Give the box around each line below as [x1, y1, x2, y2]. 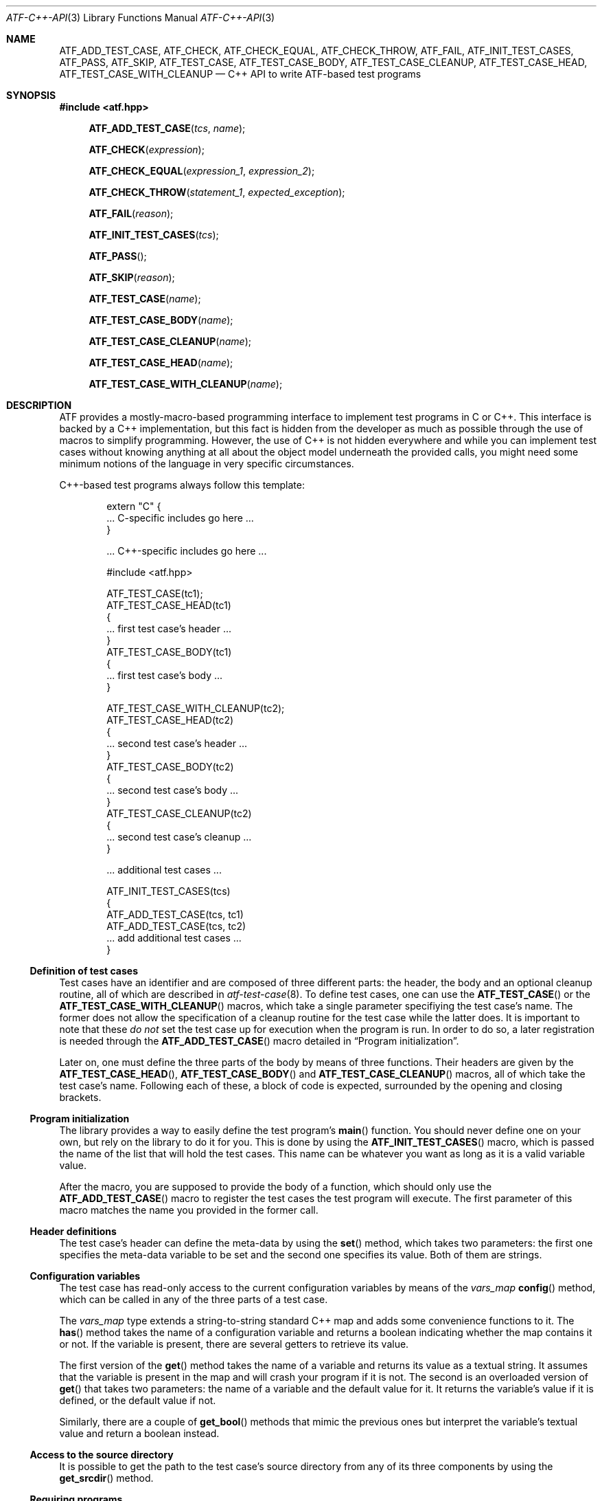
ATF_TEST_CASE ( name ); [89, 293, 201, 304]
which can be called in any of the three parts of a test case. [59, 1293, 328, 1305]
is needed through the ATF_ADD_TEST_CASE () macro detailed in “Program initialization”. [59, 1035, 459, 1047]
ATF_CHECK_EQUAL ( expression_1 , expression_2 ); [89, 165, 315, 177]
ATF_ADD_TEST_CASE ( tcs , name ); [89, 122, 246, 134]
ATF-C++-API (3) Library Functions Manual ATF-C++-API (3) [6, 12, 275, 23]
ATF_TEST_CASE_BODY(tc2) [106, 761, 234, 772]
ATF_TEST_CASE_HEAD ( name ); [89, 357, 233, 368]
